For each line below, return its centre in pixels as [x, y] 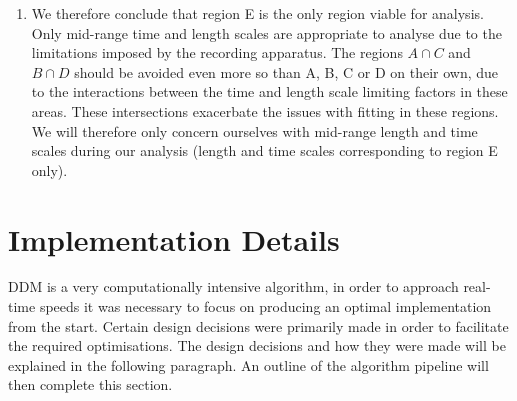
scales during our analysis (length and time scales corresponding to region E [264, 150]
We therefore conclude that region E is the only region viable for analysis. [257, 13]
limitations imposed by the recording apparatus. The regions [217, 52]
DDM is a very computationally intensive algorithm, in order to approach [233, 286]
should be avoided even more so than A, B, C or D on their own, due [286, 71]
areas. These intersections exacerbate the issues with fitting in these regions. [265, 110]
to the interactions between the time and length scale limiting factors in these [269, 91]
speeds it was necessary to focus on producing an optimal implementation [265, 306]
